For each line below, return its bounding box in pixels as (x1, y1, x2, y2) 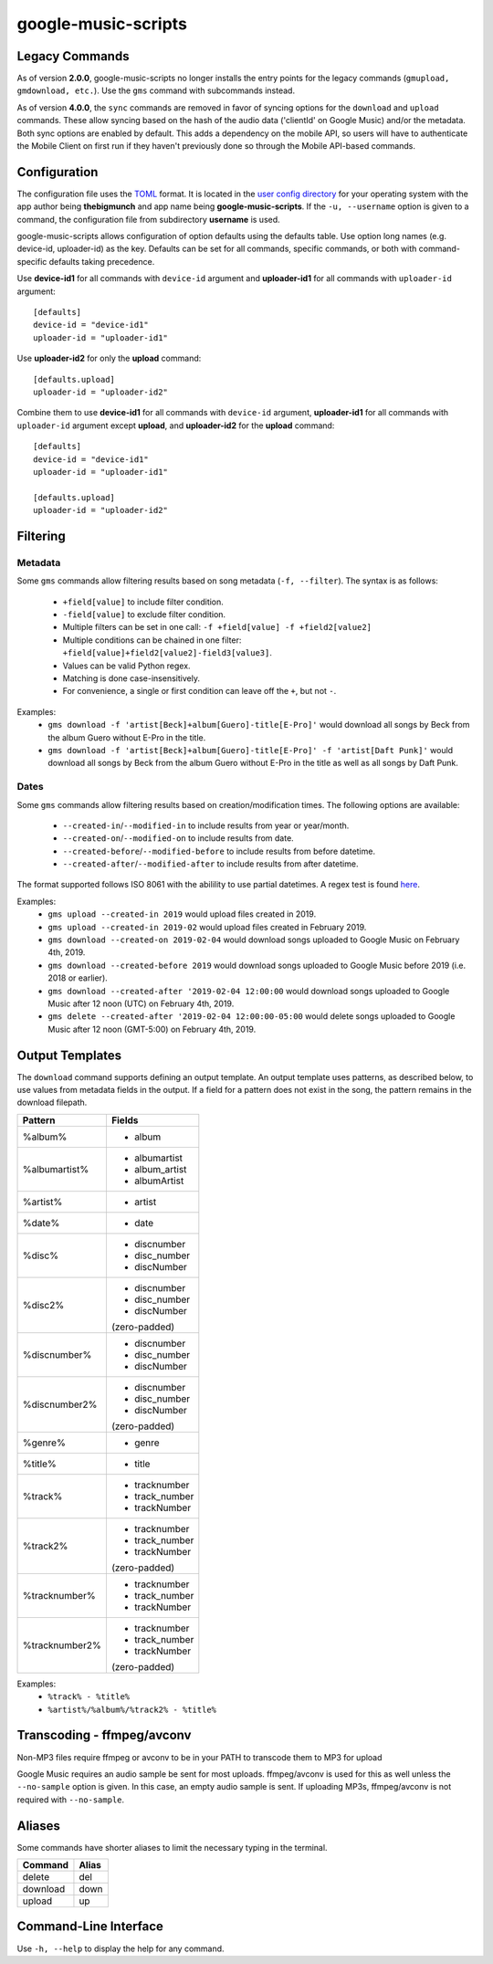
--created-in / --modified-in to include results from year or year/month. (62, 820, 350, 831)
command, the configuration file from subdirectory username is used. (16, 214, 280, 225)
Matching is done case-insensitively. (62, 673, 201, 684)
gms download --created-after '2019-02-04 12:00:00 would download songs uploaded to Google (47, 985, 450, 996)
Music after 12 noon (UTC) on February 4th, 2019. (47, 998, 235, 1009)
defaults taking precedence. (48, 256, 155, 267)
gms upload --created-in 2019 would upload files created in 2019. (47, 908, 317, 919)
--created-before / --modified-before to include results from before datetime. (62, 845, 376, 856)
